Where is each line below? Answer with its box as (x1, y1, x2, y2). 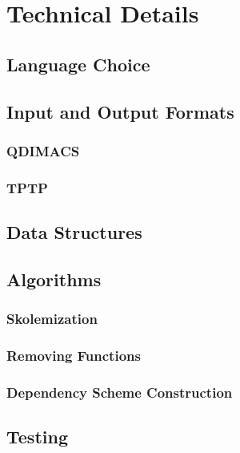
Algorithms (6, 266, 102, 291)
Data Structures (6, 220, 142, 245)
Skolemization (6, 309, 98, 329)
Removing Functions (6, 345, 141, 365)
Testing (6, 424, 68, 449)
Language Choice (6, 51, 150, 76)
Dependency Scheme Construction (6, 382, 233, 402)
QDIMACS (6, 140, 80, 160)
